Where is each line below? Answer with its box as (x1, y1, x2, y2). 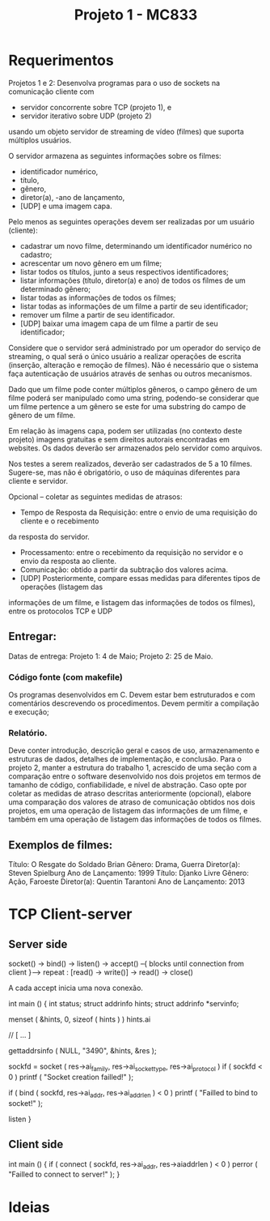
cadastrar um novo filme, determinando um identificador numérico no (19, 241, 252, 250)
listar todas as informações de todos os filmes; (19, 292, 176, 302)
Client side (8, 1138, 64, 1151)
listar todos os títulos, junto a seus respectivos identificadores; (19, 267, 229, 276)
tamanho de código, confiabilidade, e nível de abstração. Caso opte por (8, 780, 247, 790)
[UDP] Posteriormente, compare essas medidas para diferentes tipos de (19, 573, 261, 583)
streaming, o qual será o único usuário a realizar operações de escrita (8, 351, 242, 361)
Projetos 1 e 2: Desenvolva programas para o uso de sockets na (8, 78, 221, 88)
